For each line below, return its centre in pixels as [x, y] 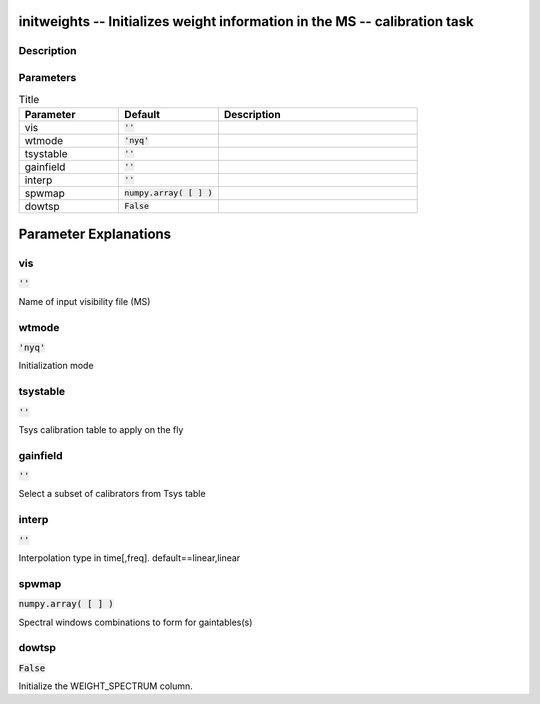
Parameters [47, 77]
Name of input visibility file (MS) [84, 301]
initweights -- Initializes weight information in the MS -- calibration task [246, 21]
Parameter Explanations [95, 234]
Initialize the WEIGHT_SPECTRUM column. [106, 686]
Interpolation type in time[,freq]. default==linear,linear [129, 557]
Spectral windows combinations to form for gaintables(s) [135, 622]
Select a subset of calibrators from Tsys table [112, 494]
